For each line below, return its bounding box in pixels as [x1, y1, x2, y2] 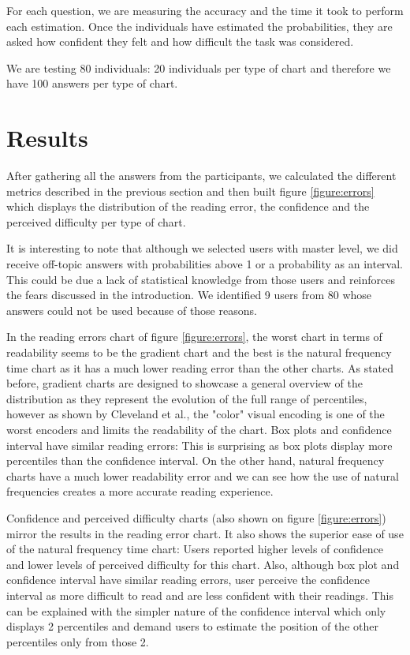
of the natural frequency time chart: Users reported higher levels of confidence [6, 541, 384, 557]
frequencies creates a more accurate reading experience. [6, 483, 274, 500]
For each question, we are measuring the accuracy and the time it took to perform [6, 2, 404, 18]
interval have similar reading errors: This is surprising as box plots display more [6, 436, 393, 453]
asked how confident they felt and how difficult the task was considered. [6, 33, 354, 50]
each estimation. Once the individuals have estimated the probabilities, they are [6, 17, 393, 34]
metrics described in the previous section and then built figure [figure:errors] [6, 182, 375, 199]
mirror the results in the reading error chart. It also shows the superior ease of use [6, 525, 404, 541]
